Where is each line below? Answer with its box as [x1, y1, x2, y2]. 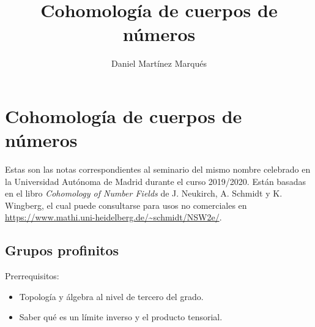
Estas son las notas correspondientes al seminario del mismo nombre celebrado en [5, 163, 311, 176]
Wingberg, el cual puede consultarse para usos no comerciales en [5, 198, 247, 211]
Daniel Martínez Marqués [111, 57, 207, 70]
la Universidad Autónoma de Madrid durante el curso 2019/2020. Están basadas [5, 175, 306, 187]
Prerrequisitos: [5, 269, 59, 282]
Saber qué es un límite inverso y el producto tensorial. [19, 310, 223, 323]
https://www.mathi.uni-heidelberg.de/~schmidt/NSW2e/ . [5, 211, 222, 224]
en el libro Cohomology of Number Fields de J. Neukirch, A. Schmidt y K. [5, 187, 283, 200]
